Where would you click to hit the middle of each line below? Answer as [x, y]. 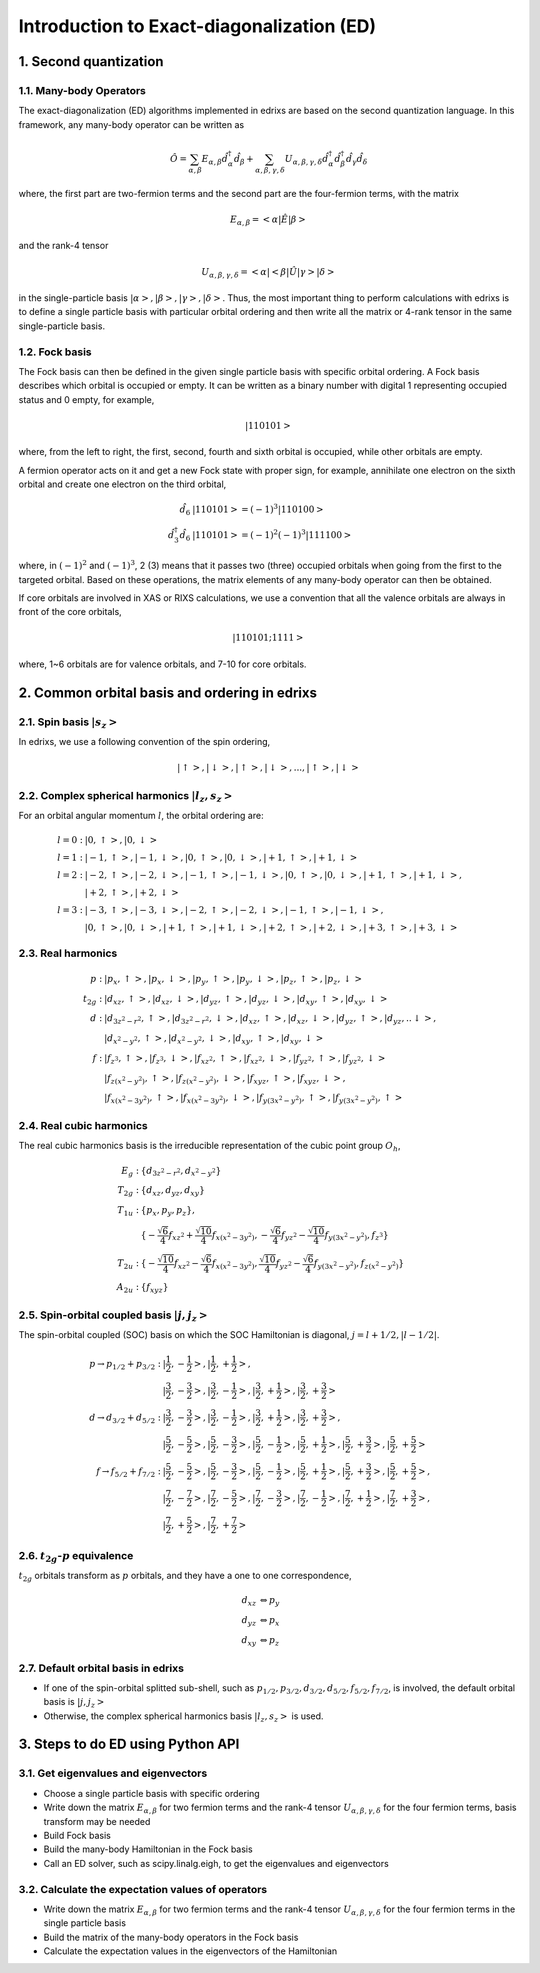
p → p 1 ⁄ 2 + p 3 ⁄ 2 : [125, 1365]
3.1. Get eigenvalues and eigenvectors [113, 1773]
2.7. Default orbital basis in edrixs [101, 1668]
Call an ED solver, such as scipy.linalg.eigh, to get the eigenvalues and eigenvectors [216, 1863]
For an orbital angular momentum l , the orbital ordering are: [141, 815]
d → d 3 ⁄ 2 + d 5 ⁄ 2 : [125, 1418]
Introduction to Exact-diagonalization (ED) [197, 26]
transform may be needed [97, 1821]
